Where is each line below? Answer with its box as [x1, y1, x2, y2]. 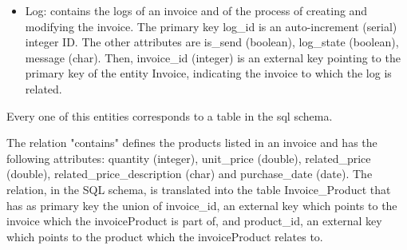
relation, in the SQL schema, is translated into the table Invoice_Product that [6, 181, 391, 197]
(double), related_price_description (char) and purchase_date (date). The [6, 165, 373, 182]
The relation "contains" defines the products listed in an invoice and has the [6, 134, 377, 151]
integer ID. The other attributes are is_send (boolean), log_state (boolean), [25, 34, 399, 50]
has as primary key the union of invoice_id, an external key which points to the [6, 196, 397, 213]
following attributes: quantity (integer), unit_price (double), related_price [6, 149, 371, 166]
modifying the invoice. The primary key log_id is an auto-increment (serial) [25, 18, 397, 34]
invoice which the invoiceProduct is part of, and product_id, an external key [6, 212, 382, 229]
